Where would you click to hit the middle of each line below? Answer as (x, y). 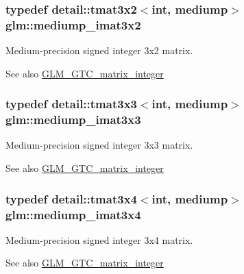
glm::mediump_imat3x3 (73, 120)
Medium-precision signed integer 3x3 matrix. (99, 145)
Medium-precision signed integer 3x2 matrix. (99, 50)
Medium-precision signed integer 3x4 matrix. (99, 239)
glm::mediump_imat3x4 (73, 214)
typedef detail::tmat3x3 (71, 104)
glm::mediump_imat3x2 (73, 24)
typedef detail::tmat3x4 (71, 198)
